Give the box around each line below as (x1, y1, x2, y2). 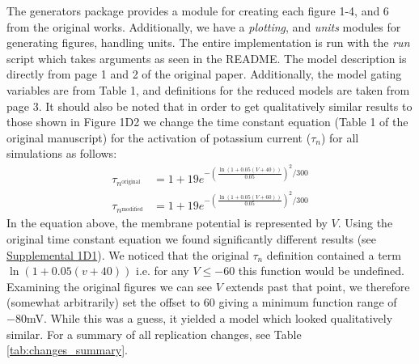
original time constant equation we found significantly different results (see (6, 230, 377, 247)
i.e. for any (135, 262, 189, 279)
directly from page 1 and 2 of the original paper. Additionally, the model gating (6, 66, 402, 83)
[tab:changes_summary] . (6, 341, 128, 358)
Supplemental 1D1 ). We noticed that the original (6, 246, 249, 263)
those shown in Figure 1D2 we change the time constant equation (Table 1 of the (6, 113, 408, 130)
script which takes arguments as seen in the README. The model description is (6, 49, 407, 66)
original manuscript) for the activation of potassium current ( (6, 129, 311, 146)
